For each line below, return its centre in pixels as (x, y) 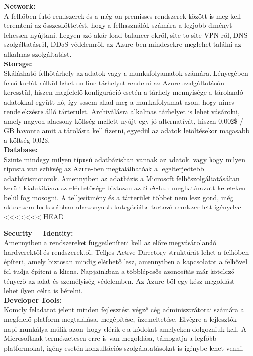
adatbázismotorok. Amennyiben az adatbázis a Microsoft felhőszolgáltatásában (122, 178)
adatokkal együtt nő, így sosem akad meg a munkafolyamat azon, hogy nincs (119, 101)
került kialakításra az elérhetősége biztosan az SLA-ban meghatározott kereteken (125, 188)
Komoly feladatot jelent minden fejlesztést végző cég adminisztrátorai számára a (124, 309)
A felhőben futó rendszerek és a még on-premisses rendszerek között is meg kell (123, 15)
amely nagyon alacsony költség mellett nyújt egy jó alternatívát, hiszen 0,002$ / (124, 121)
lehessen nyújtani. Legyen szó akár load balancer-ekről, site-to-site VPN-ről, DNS (126, 34)
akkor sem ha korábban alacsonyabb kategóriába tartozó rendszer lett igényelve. (124, 207)
